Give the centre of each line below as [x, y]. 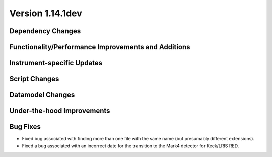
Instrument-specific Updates [56, 63]
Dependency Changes [45, 31]
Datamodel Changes [42, 95]
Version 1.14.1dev [46, 13]
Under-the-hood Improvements [60, 111]
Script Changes [34, 79]
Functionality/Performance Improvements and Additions [100, 47]
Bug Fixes [25, 127]
